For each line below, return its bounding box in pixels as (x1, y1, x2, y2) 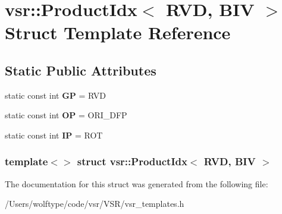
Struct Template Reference (5, 20, 231, 45)
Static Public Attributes (5, 61, 156, 79)
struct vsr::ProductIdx (77, 154, 187, 169)
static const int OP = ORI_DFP (5, 109, 127, 121)
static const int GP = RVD (5, 89, 106, 101)
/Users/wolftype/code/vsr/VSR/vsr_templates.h (5, 197, 184, 210)
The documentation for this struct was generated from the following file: (5, 177, 268, 190)
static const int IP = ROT (5, 128, 103, 141)
